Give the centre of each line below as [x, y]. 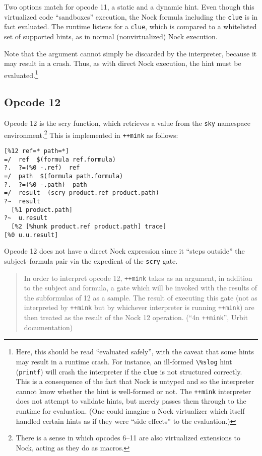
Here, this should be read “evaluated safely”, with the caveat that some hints [135, 352]
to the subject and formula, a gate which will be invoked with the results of [141, 288]
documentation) [48, 327]
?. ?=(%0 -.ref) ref [42, 168]
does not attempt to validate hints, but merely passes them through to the [131, 401]
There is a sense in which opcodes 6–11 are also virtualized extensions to [128, 438]
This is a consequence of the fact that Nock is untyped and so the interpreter [135, 381]
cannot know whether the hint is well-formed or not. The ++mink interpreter [134, 391]
